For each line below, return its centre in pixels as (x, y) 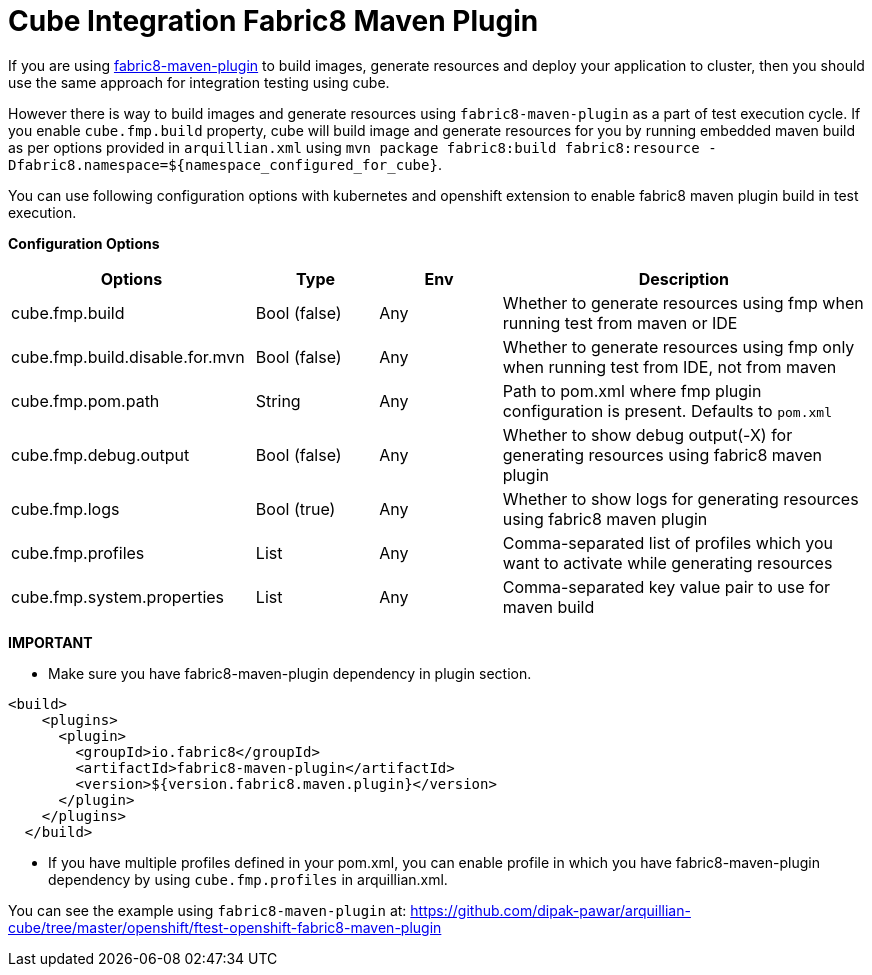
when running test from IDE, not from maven (669, 366)
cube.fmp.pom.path (85, 400)
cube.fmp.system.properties (118, 596)
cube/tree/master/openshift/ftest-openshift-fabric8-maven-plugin (225, 927)
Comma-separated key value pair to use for (666, 586)
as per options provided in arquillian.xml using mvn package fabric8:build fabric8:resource (354, 147)
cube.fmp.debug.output (100, 454)
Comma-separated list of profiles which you (668, 542)
